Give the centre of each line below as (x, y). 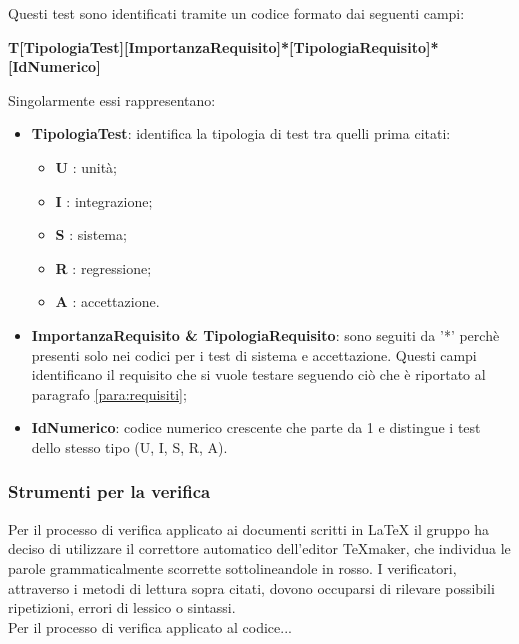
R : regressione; (103, 267)
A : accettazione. (107, 301)
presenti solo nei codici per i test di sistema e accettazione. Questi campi (254, 354)
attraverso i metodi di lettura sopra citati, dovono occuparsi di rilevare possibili (251, 587)
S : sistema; (91, 234)
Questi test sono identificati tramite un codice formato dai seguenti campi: (236, 13)
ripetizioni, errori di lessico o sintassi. (122, 607)
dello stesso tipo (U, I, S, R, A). (129, 446)
